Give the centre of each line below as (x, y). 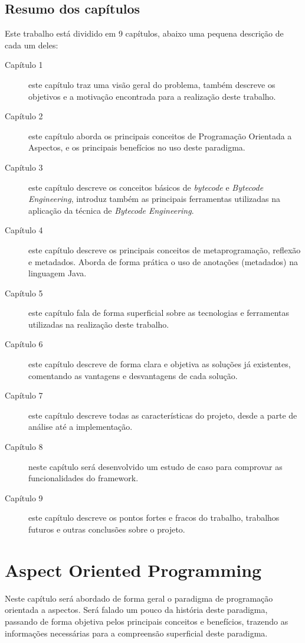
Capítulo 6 (24, 344)
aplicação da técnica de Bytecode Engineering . (111, 210)
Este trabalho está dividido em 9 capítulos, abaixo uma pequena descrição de (144, 33)
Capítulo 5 (24, 293)
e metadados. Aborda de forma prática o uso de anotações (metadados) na (163, 261)
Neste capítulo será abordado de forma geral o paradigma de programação (139, 598)
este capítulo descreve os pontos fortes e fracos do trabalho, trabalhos (154, 518)
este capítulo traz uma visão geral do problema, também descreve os (152, 84)
